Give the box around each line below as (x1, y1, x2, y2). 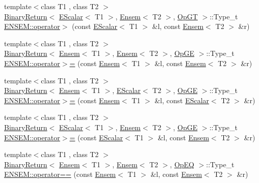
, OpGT (173, 11, 198, 21)
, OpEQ (170, 159, 194, 169)
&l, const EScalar (154, 95, 210, 105)
